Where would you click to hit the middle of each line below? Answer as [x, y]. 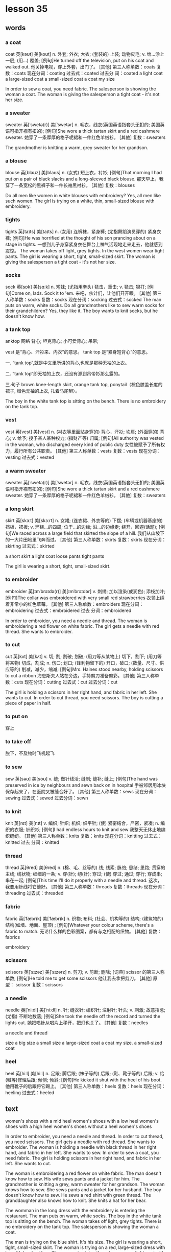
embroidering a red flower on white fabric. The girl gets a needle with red [82, 626]
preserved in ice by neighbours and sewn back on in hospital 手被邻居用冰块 [86, 785]
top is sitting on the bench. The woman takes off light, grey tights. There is [83, 1221]
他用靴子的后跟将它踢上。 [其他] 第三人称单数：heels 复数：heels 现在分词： [86, 1086]
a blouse [16, 161]
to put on [17, 716]
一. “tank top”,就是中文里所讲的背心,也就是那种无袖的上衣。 [67, 363]
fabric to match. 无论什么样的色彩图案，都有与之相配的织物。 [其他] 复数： [83, 931]
